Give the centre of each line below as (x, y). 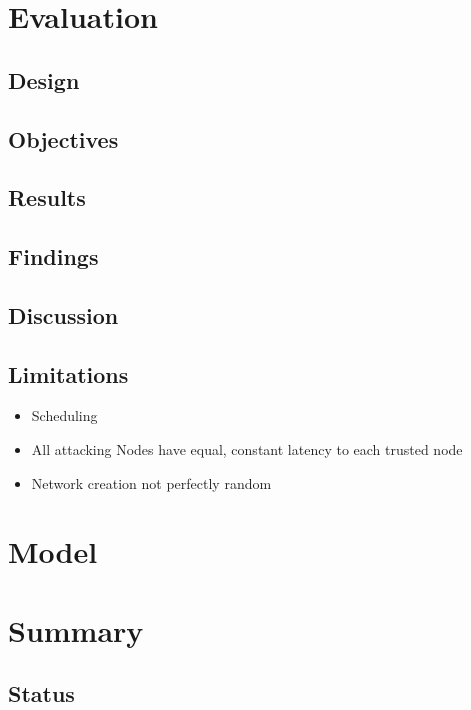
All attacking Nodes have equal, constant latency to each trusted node (247, 449)
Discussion (63, 314)
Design (44, 79)
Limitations (68, 373)
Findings (53, 256)
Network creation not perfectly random (151, 482)
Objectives (63, 138)
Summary (76, 629)
